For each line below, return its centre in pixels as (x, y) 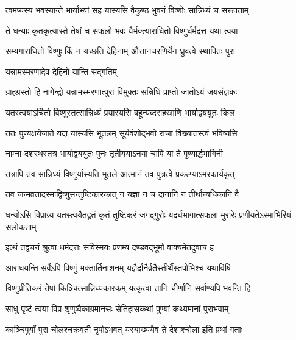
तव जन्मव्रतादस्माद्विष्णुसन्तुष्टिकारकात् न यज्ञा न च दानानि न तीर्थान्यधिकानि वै (122, 194)
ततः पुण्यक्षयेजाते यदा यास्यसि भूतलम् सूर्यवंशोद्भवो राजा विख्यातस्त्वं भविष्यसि (122, 133)
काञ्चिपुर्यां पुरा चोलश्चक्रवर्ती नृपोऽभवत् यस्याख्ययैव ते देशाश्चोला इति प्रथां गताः (124, 329)
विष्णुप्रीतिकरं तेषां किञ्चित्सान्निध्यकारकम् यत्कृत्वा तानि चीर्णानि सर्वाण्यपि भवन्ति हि (128, 288)
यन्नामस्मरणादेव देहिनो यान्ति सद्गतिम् (61, 71)
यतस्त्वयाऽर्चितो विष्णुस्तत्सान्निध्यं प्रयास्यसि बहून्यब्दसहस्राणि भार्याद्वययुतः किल (120, 112)
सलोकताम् (21, 226)
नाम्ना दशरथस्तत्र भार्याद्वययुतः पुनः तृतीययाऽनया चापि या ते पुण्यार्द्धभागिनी (114, 153)
